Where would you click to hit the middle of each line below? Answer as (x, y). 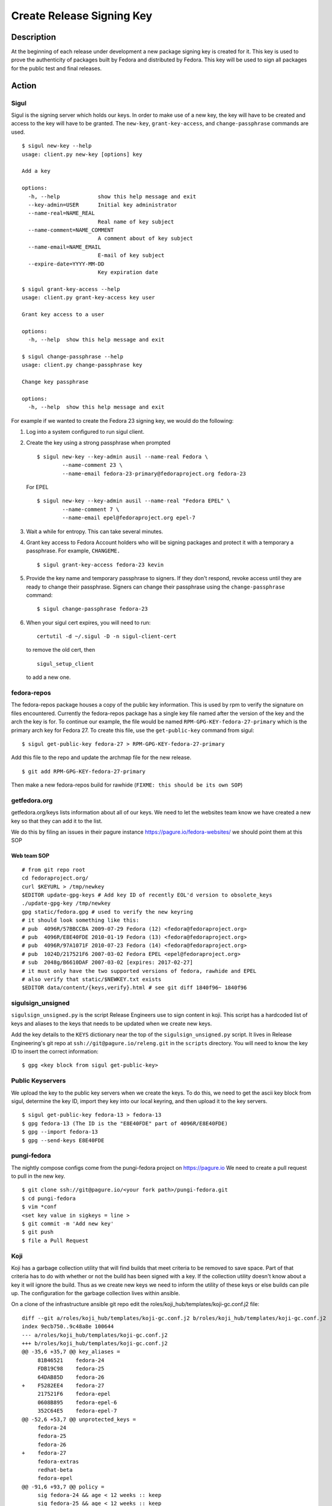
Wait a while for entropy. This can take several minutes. (95, 531)
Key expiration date (128, 272)
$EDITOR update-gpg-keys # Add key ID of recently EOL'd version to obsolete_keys (147, 895)
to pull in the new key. (38, 1176)
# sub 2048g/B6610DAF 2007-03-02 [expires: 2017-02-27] (108, 963)
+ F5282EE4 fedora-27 (63, 1385)
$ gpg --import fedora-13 (60, 1132)
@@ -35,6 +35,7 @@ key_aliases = (71, 1352)
